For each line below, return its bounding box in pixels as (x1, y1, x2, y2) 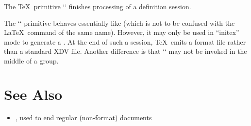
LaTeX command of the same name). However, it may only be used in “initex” (4, 27, 239, 37)
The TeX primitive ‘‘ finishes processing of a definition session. (4, 1, 191, 11)
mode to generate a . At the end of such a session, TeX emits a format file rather (4, 36, 246, 47)
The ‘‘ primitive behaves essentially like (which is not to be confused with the (4, 17, 235, 28)
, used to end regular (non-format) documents (15, 112, 152, 122)
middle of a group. (4, 55, 59, 65)
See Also (4, 84, 63, 104)
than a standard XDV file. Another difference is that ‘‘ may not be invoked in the (4, 46, 247, 56)
